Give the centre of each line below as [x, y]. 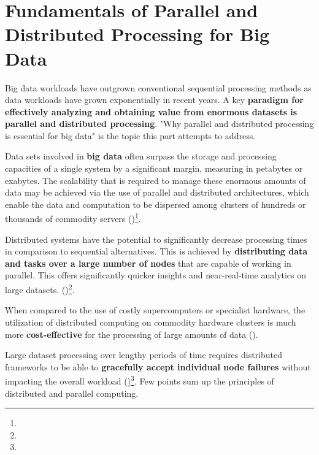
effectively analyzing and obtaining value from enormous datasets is [151, 111]
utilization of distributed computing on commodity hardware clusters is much [151, 322]
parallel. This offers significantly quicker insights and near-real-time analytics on [156, 275]
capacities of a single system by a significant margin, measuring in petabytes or [154, 168]
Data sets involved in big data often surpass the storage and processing [141, 156]
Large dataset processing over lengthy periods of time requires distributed [144, 355]
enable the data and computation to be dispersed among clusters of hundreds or [156, 204]
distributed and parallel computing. [72, 393]
